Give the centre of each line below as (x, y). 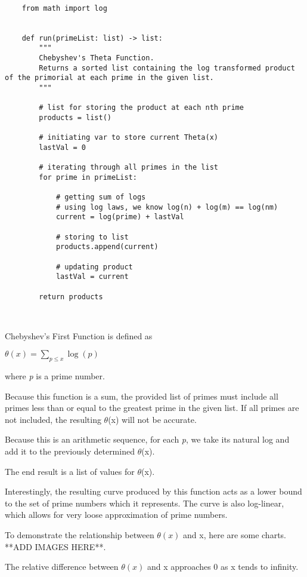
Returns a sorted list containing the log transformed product (167, 68)
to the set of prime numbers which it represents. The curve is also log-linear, (145, 503)
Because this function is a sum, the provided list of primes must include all (142, 396)
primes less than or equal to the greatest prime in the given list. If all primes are (152, 408)
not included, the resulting (53, 419)
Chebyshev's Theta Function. (97, 58)
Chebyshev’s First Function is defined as (79, 335)
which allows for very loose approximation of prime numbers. (116, 515)
